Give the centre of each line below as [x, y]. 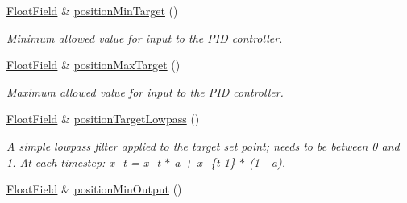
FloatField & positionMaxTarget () [93, 65]
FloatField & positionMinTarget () [92, 10]
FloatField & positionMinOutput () [94, 189]
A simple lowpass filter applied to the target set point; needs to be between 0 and [203, 145]
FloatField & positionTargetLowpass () [103, 119]
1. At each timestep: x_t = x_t [84, 162]
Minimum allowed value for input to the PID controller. [145, 37]
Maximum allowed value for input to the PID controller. [145, 91]
